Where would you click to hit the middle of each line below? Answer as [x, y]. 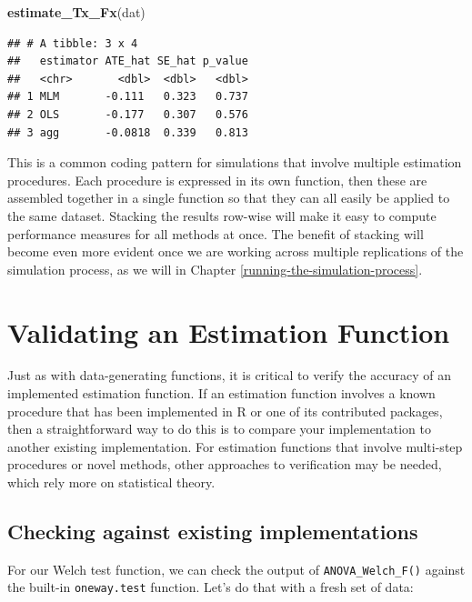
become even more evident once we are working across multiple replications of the [236, 251]
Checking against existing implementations [213, 531]
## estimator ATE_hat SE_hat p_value [128, 61]
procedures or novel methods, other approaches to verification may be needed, [225, 464]
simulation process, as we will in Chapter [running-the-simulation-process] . [215, 269]
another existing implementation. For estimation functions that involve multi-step [235, 446]
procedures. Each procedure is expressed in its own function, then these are [217, 180]
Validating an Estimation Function [229, 331]
